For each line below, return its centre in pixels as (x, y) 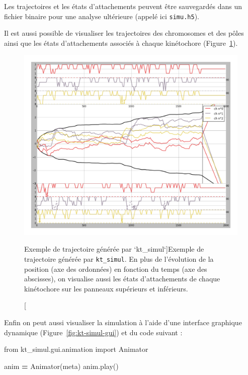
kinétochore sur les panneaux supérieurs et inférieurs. (106, 288)
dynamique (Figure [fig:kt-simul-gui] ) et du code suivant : (93, 332)
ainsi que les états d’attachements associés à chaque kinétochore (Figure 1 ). (121, 43)
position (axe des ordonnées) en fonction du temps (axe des (116, 269)
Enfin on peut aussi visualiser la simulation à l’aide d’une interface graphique (123, 322)
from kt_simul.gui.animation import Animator (76, 349)
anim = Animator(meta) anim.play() (61, 366)
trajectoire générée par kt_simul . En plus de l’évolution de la (119, 258)
